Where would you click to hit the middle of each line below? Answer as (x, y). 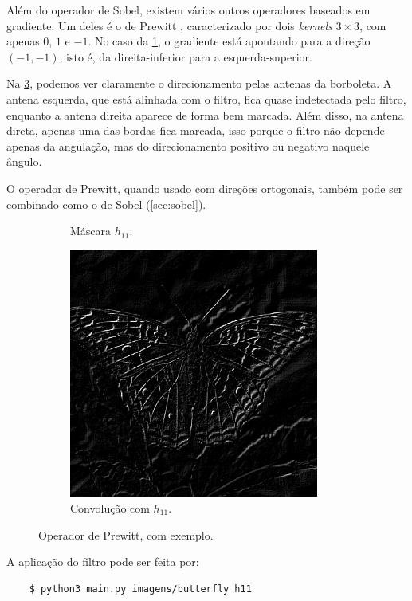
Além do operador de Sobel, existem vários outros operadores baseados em (188, 10)
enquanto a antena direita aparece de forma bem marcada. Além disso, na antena (205, 114)
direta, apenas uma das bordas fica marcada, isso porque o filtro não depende (196, 130)
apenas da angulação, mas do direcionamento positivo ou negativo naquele (188, 145)
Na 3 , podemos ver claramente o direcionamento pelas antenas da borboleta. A (199, 83)
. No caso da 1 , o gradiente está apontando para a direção (229, 41)
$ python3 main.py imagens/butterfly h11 (140, 589)
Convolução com (110, 507)
